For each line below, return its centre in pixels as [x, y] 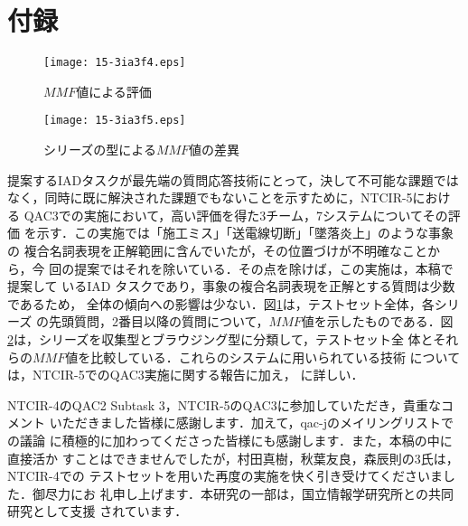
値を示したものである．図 [377, 321]
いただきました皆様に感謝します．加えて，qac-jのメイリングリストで [251, 423]
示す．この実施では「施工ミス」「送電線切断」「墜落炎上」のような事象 [245, 233]
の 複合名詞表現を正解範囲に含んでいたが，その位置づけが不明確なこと [218, 250]
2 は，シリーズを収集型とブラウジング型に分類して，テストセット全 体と [220, 338]
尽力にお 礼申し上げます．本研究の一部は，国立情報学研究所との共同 [249, 493]
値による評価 [114, 91]
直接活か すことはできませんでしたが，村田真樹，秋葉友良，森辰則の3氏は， [233, 458]
